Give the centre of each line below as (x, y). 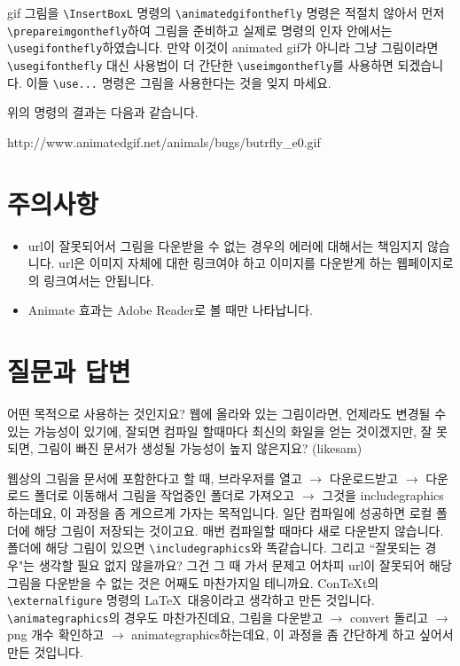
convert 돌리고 (390, 617)
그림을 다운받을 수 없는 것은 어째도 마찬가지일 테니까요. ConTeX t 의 (193, 582)
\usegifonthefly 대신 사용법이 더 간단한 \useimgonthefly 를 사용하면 (200, 64)
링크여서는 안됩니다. (99, 280)
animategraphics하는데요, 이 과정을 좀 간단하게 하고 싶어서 (292, 635)
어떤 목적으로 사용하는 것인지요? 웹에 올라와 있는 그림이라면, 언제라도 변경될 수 (227, 414)
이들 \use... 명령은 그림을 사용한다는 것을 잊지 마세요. (179, 82)
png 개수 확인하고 (56, 635)
